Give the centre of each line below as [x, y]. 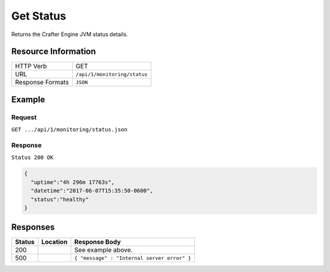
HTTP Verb [31, 66]
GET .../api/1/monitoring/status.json [69, 130]
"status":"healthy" [60, 199]
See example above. [104, 250]
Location [54, 242]
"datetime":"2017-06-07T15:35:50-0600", [92, 191]
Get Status [39, 16]
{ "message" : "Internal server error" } [133, 258]
